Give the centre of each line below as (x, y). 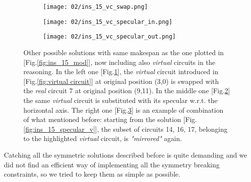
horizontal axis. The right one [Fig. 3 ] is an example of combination (124, 110)
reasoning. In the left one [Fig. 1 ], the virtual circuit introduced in (121, 71)
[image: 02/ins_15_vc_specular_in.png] (108, 22)
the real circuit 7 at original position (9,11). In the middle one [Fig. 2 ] (127, 91)
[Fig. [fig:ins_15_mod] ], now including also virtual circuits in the (119, 62)
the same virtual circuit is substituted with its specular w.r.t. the (121, 100)
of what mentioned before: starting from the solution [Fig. (110, 119)
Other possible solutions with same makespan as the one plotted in (124, 52)
